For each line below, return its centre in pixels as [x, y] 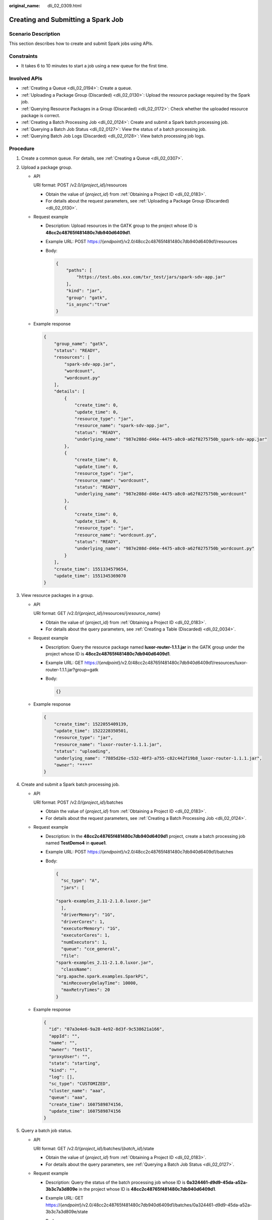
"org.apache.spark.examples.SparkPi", [102, 976]
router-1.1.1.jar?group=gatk [72, 670]
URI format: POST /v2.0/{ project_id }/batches [78, 802]
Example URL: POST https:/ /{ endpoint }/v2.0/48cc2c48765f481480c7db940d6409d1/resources [141, 242]
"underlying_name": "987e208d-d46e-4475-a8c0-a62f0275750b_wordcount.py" [164, 549]
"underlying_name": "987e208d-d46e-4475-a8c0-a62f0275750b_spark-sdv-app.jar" [171, 439]
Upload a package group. [47, 167]
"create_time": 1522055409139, [91, 724]
